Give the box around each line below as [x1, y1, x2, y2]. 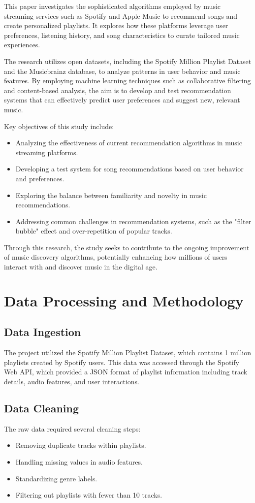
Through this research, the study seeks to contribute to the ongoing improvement [4, 242, 250, 252]
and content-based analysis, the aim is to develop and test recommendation [4, 85, 231, 95]
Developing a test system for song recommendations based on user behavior [15, 164, 244, 174]
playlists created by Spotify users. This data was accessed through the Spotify [4, 357, 239, 367]
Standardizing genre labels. [15, 473, 97, 483]
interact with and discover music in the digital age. [4, 262, 158, 272]
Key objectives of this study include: [4, 121, 114, 131]
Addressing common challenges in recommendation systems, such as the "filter [15, 216, 252, 226]
